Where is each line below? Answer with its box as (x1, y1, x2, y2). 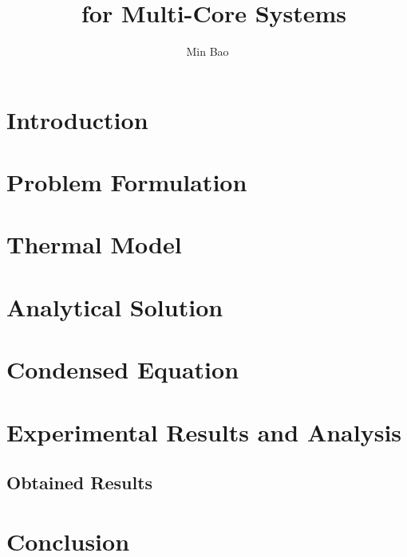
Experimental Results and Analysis (6, 415, 402, 448)
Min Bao (186, 43, 229, 60)
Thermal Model (6, 228, 182, 261)
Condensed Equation (6, 353, 239, 386)
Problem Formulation (6, 166, 247, 198)
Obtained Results (6, 470, 153, 495)
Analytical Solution (6, 290, 223, 323)
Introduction (6, 103, 148, 135)
